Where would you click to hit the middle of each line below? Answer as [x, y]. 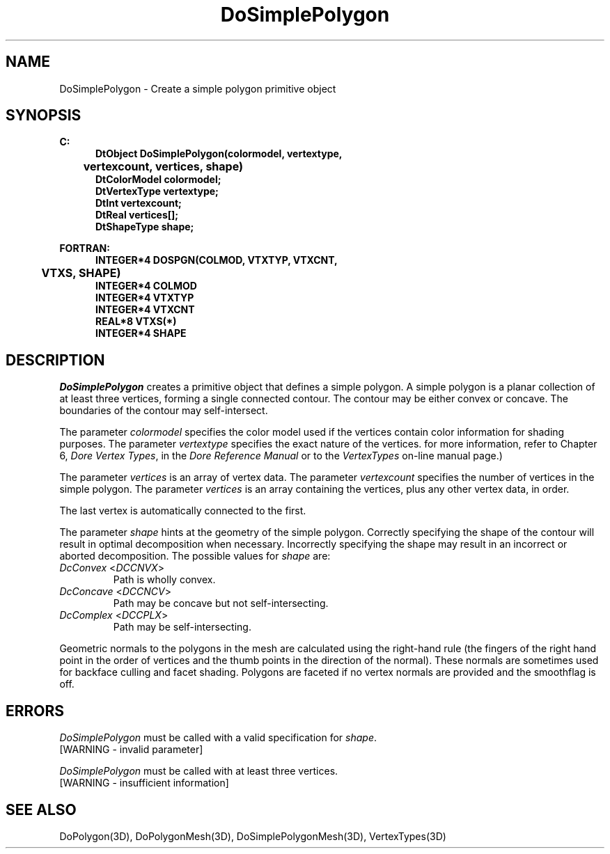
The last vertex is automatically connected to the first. [183, 511]
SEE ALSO [41, 809]
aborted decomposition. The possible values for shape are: [195, 556]
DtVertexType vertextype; [157, 191]
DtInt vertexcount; [139, 203]
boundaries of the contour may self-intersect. [164, 411]
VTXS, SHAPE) [81, 273]
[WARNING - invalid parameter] [131, 750]
